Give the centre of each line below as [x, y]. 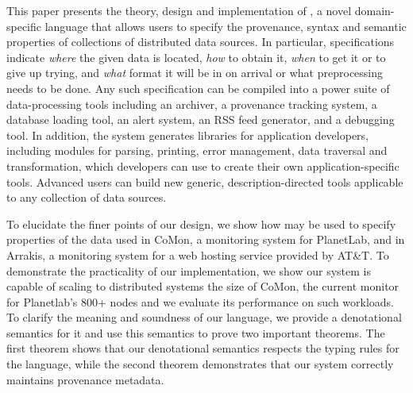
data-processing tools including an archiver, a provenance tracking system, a [192, 104]
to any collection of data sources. [87, 197]
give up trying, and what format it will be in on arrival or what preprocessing [195, 73]
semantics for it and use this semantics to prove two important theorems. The [196, 332]
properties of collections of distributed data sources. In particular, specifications [201, 42]
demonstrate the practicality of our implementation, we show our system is [189, 270]
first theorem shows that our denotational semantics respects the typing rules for [203, 348]
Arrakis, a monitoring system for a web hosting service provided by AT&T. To [198, 254]
